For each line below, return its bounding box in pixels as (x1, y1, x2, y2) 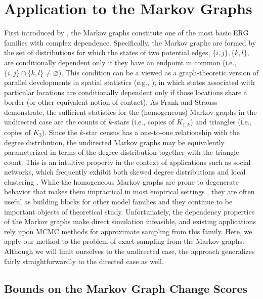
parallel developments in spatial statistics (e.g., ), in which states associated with (4, 77, 255, 88)
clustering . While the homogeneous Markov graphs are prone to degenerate (4, 176, 239, 187)
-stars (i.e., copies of (112, 116, 174, 127)
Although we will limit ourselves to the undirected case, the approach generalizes (4, 246, 255, 257)
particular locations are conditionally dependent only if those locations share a (4, 87, 247, 97)
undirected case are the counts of (4, 116, 106, 127)
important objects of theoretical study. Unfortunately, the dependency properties (4, 206, 255, 217)
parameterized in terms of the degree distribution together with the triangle (4, 147, 239, 157)
